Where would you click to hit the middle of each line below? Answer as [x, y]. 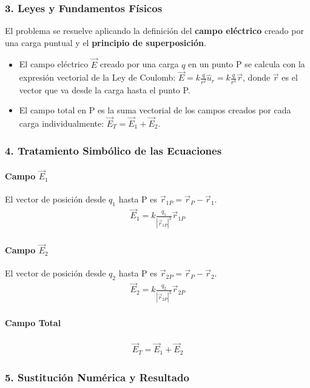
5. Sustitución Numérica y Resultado [97, 377]
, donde [257, 77]
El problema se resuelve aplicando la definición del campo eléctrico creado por [154, 31]
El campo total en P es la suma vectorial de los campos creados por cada [155, 110]
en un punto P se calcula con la [247, 64]
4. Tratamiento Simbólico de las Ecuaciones [113, 150]
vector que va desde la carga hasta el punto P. [105, 89]
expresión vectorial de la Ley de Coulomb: [97, 77]
